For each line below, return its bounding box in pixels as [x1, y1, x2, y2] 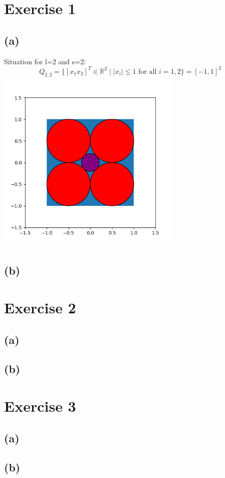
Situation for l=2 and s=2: [4, 56, 86, 66]
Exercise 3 [4, 395, 76, 416]
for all [138, 68, 157, 75]
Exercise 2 [4, 297, 76, 318]
